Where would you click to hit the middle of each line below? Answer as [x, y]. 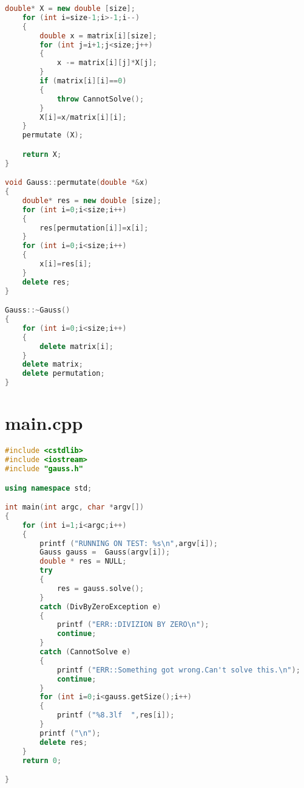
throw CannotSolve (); [100, 99]
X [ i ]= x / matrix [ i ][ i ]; [83, 117]
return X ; [42, 154]
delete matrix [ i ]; [77, 346]
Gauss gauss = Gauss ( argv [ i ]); [105, 552]
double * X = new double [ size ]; [70, 9]
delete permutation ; [63, 374]
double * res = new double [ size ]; [92, 200]
